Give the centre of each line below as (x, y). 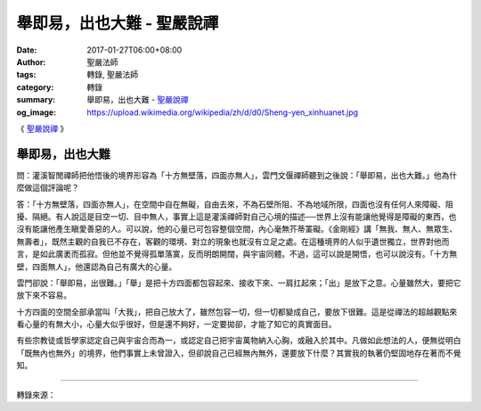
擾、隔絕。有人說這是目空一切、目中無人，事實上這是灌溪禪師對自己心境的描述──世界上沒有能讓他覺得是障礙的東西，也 (236, 216)
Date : (27, 50)
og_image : (37, 112)
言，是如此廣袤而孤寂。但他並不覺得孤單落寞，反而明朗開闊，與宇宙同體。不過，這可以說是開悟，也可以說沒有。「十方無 (237, 254)
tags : (26, 75)
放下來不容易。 (44, 295)
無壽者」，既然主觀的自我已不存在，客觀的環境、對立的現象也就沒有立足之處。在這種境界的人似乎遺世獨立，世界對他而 (233, 242)
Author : (31, 62)
